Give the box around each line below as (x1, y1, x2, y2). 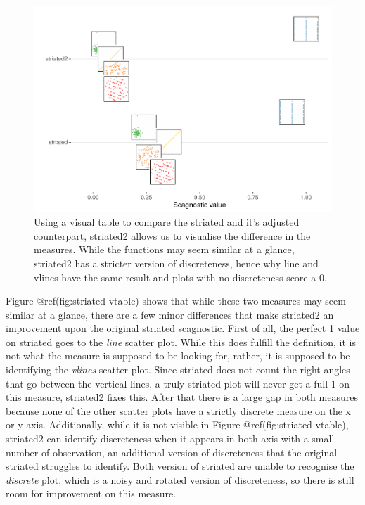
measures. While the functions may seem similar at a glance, (34, 242, 295, 257)
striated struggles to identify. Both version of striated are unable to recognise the (6, 459, 354, 473)
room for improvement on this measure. (6, 486, 177, 501)
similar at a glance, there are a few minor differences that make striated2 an (6, 307, 334, 321)
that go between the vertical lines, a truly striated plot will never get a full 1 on (6, 376, 350, 390)
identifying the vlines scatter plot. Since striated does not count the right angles (6, 362, 350, 377)
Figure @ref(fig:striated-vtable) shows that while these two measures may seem (6, 293, 346, 308)
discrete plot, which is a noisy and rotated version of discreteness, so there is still (6, 472, 354, 487)
